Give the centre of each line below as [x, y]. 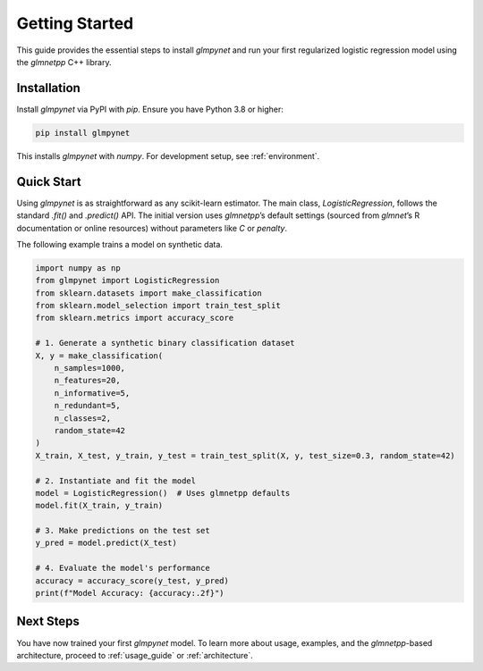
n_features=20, [87, 381]
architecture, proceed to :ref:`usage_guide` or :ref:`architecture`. [135, 655]
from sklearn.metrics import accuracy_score [135, 318]
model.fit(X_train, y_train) [99, 506]
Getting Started [75, 23]
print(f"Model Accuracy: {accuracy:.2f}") [130, 593]
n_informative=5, [92, 393]
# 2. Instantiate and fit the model [116, 481]
